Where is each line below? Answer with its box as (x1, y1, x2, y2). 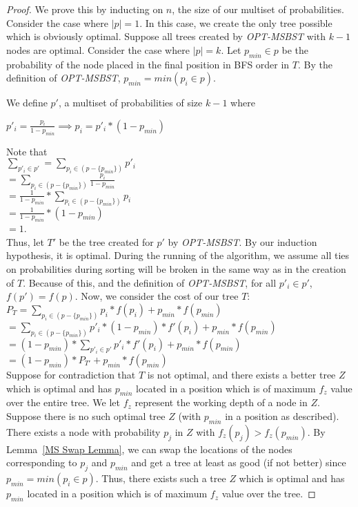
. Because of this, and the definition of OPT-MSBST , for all (23, 275, 277, 289)
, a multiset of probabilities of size (58, 95, 203, 110)
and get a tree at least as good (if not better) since (131, 455, 346, 470)
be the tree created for (59, 234, 154, 249)
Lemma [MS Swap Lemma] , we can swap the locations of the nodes (6, 441, 292, 456)
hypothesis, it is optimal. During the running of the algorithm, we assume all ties (6, 248, 350, 262)
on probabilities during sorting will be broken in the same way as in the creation (6, 262, 346, 276)
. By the (298, 57, 332, 71)
